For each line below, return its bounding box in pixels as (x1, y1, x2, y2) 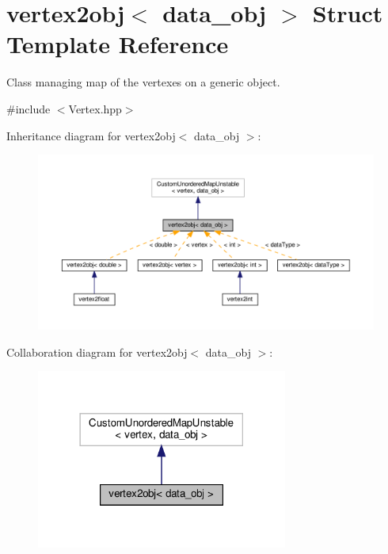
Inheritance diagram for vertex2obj (6, 127, 176, 143)
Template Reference (6, 28, 229, 60)
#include (6, 100, 51, 117)
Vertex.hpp (68, 100, 122, 117)
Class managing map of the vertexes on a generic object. (6, 74, 280, 90)
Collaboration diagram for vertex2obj (6, 343, 188, 360)
